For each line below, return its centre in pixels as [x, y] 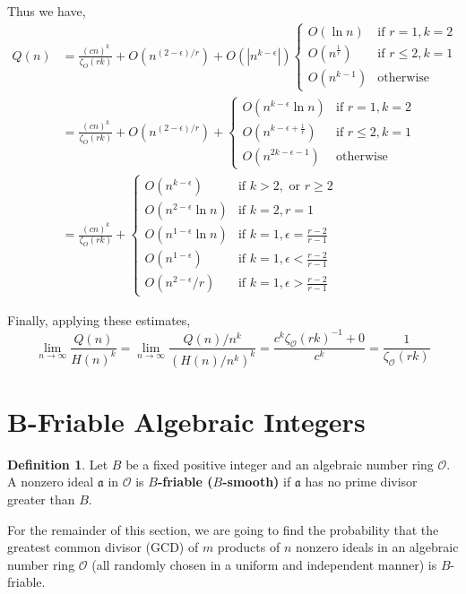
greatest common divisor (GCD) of [103, 547]
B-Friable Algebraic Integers [186, 421]
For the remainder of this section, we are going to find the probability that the [223, 529]
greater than [41, 499]
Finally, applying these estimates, [99, 319]
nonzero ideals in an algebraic [377, 547]
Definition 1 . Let [58, 464]
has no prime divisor [361, 482]
